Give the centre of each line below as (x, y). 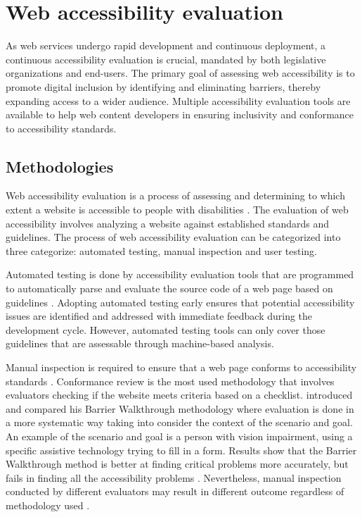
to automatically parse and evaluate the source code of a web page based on (169, 288)
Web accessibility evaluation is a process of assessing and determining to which (175, 195)
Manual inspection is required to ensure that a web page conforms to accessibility (181, 367)
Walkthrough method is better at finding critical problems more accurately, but (177, 464)
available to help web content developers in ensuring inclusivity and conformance (180, 114)
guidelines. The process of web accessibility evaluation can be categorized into (173, 237)
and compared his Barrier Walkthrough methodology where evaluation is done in (180, 408)
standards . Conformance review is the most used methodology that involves (170, 381)
